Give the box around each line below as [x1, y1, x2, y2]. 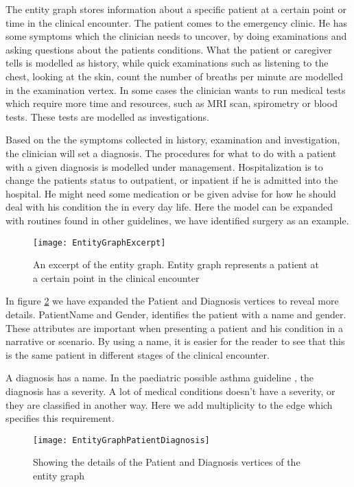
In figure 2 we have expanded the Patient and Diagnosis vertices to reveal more [5, 294, 339, 308]
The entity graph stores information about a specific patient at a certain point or [5, 2, 347, 16]
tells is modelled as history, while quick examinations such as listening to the [5, 56, 329, 70]
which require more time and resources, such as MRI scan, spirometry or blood [5, 96, 338, 110]
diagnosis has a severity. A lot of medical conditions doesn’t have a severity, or [5, 383, 335, 398]
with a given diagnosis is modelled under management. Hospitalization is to [5, 159, 323, 174]
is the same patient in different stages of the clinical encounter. [5, 347, 270, 361]
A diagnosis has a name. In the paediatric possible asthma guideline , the [5, 370, 314, 385]
